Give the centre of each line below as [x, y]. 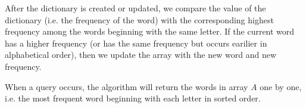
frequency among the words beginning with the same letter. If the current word [150, 31]
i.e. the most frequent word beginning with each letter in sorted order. [133, 98]
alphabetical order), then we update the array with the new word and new [140, 55]
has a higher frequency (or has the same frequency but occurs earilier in [136, 43]
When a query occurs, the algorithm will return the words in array [127, 86]
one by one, [281, 86]
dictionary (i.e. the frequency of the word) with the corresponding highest [139, 19]
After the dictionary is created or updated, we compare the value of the [135, 8]
